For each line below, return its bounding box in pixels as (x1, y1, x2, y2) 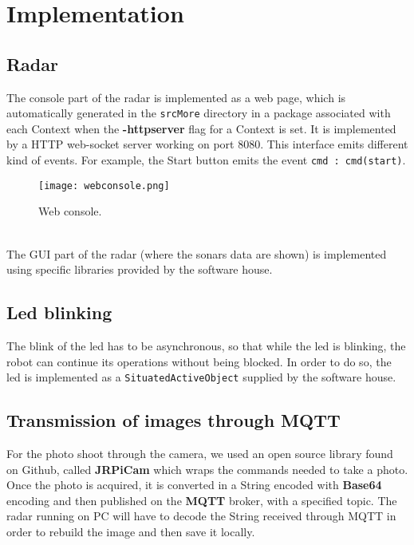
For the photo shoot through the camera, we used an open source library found (6, 444, 393, 461)
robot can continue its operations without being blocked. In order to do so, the (6, 353, 392, 369)
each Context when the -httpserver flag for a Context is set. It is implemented (6, 120, 396, 136)
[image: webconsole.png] (38, 180, 170, 192)
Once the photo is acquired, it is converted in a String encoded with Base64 (6, 476, 382, 493)
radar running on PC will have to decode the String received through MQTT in (6, 507, 396, 524)
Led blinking (6, 300, 112, 325)
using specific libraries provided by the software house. (6, 261, 273, 278)
